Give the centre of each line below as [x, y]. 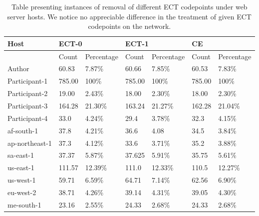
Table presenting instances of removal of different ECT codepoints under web [129, 6]
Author [18, 68]
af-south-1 [23, 130]
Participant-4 [28, 118]
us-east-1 [21, 167]
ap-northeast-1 [30, 143]
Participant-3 [28, 106]
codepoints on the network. [129, 26]
